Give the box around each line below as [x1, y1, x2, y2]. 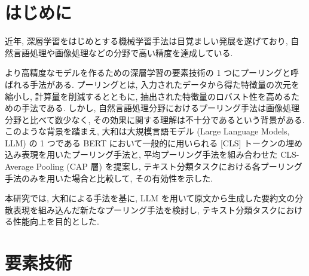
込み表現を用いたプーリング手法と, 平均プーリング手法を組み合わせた [5, 148, 278, 161]
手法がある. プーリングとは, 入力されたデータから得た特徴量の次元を [29, 78, 300, 90]
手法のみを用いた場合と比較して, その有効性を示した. [5, 171, 213, 184]
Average [5, 160, 33, 173]
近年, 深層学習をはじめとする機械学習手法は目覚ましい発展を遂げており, [5, 35, 288, 47]
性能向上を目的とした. [13, 215, 99, 228]
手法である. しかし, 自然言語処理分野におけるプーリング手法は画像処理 [21, 102, 299, 114]
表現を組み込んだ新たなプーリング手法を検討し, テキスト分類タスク [13, 203, 278, 216]
